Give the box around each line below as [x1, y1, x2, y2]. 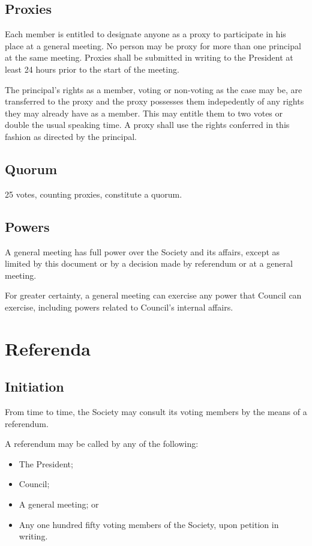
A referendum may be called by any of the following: [5, 437, 199, 450]
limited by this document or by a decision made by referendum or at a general [5, 257, 293, 270]
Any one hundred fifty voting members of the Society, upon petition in [19, 518, 279, 530]
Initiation [5, 377, 64, 396]
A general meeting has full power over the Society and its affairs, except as [5, 245, 280, 258]
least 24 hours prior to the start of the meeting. [5, 62, 179, 75]
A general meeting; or [19, 498, 99, 511]
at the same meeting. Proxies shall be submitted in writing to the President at [5, 51, 293, 64]
